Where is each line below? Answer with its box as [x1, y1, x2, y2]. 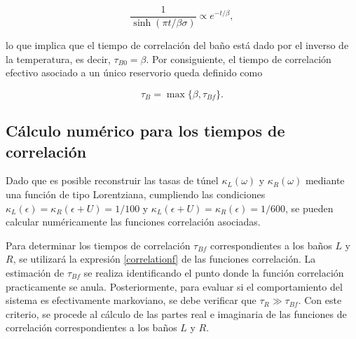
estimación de [6, 265, 64, 279]
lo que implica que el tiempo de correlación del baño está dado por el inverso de [6, 38, 349, 53]
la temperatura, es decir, [6, 51, 111, 66]
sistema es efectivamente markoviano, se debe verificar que [6, 293, 256, 307]
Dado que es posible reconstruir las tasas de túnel [6, 173, 219, 188]
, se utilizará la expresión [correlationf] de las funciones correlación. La [13, 251, 316, 266]
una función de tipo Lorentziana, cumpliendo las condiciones [6, 187, 266, 202]
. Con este [298, 293, 342, 307]
